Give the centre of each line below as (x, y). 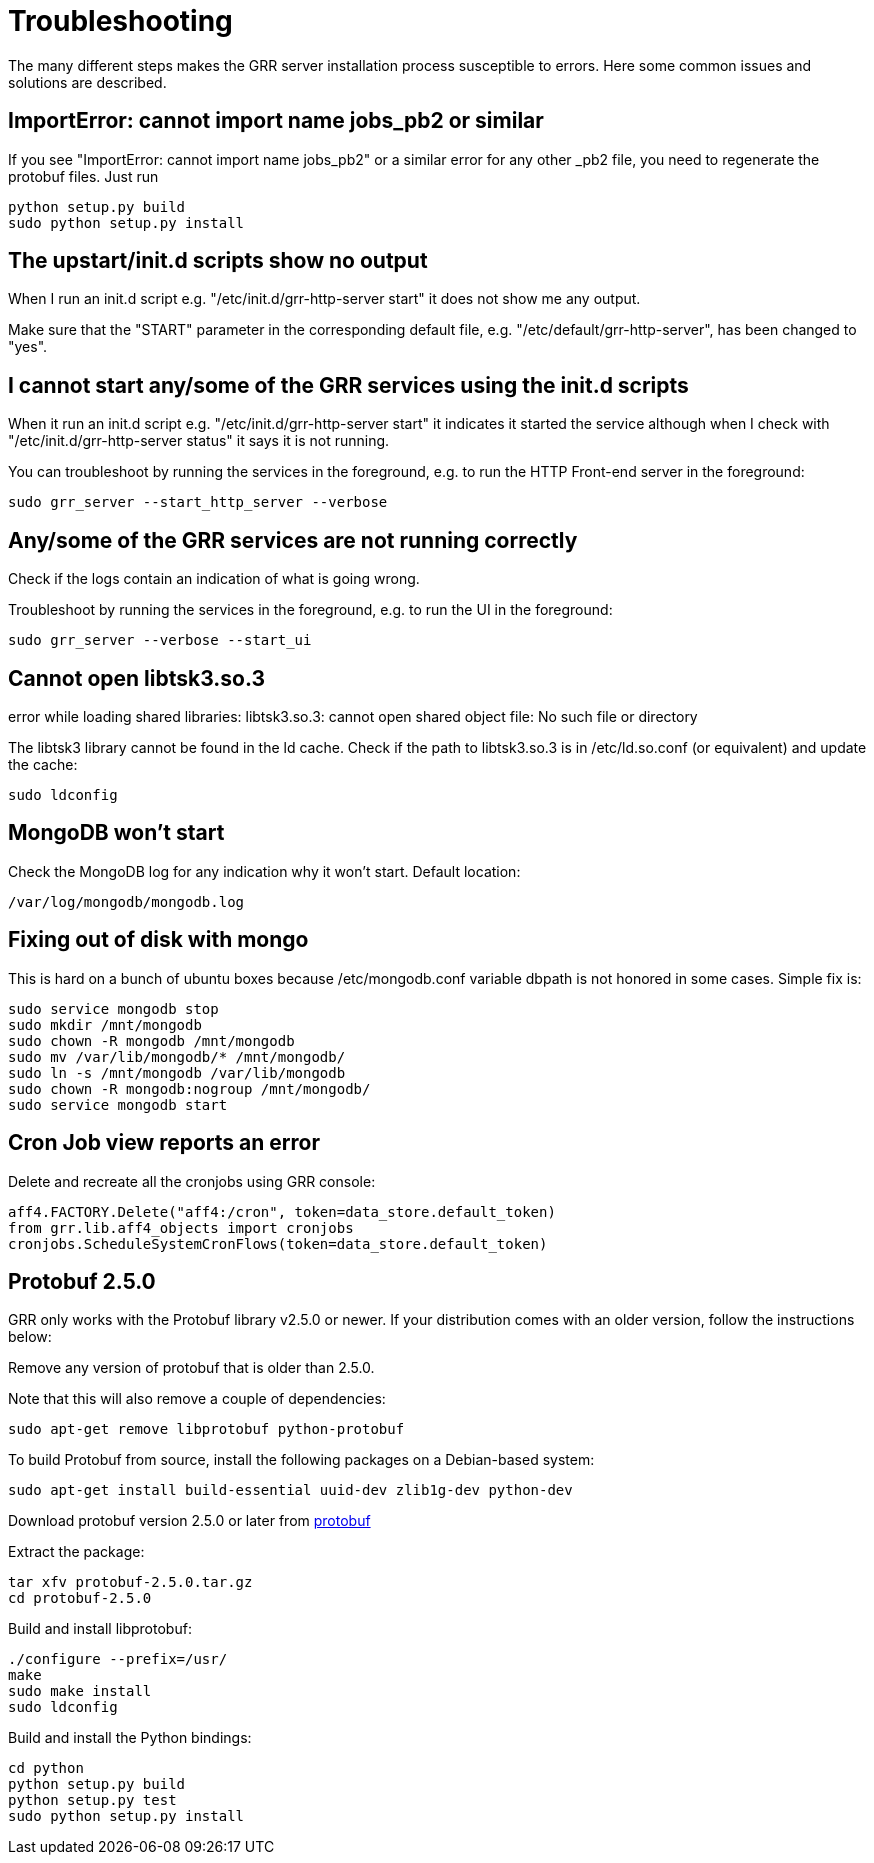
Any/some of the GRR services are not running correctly (293, 540)
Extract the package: (76, 1552)
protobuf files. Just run (83, 176)
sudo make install (80, 1691)
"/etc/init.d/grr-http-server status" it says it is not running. (199, 441)
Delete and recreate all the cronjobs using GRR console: (192, 1181)
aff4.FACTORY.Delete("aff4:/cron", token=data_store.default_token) (282, 1211)
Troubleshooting (120, 21)
